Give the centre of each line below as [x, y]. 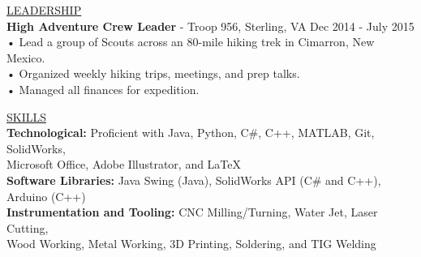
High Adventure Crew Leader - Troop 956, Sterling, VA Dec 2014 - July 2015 [210, 26]
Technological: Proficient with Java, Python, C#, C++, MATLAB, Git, [191, 133]
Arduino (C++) [46, 196]
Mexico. [26, 57]
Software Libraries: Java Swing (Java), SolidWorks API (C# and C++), [194, 180]
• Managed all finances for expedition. [103, 89]
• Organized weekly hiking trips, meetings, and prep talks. [153, 73]
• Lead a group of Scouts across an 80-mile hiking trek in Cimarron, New [191, 42]
